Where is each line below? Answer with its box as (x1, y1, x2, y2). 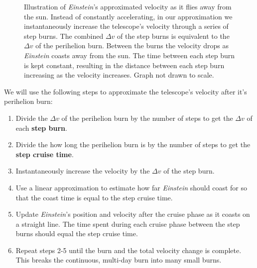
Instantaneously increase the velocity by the (15, 166, 150, 176)
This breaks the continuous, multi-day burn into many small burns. (15, 255, 222, 265)
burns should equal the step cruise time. (15, 228, 138, 239)
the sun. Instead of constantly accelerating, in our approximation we (24, 11, 233, 21)
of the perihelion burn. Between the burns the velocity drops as (35, 40, 229, 51)
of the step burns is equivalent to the (117, 30, 230, 41)
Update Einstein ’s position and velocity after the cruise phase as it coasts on (15, 209, 250, 219)
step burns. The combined (24, 30, 104, 41)
